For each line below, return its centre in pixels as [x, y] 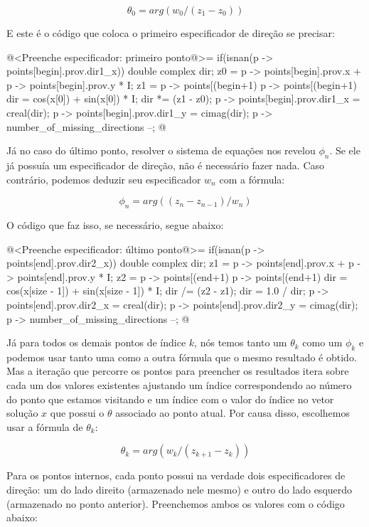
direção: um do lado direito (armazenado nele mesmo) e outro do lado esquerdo [180, 490]
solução [22, 413]
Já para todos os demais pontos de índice [96, 342]
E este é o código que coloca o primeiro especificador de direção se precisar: [171, 33]
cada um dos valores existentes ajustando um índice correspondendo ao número [179, 385]
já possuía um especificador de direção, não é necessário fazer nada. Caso [166, 165]
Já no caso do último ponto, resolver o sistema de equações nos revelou [161, 150]
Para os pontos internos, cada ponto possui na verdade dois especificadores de [176, 475]
